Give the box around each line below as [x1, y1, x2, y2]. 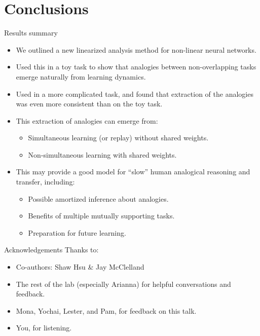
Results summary [4, 27, 58, 38]
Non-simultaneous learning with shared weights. [28, 149, 177, 160]
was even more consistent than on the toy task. [16, 98, 163, 109]
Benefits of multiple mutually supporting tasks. [28, 210, 175, 221]
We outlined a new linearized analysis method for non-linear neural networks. [16, 44, 256, 55]
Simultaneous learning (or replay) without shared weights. [28, 132, 209, 143]
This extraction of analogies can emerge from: [16, 115, 158, 126]
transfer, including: [16, 176, 75, 187]
